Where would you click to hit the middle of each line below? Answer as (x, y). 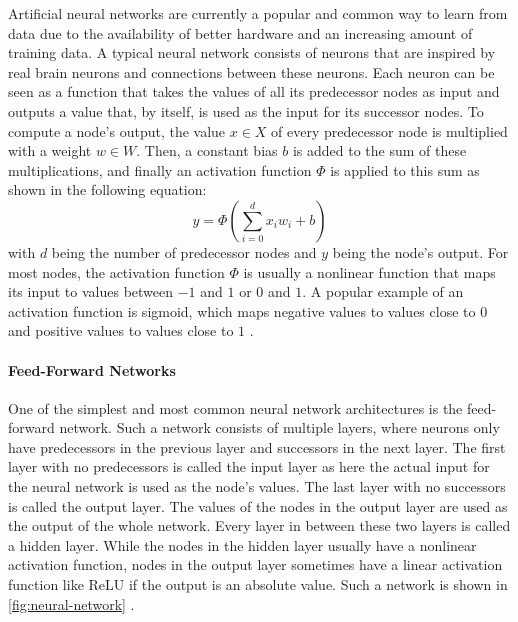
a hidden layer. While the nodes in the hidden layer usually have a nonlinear (242, 544)
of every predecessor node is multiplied (389, 130)
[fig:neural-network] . (71, 603)
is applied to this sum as (405, 169)
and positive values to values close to (121, 330)
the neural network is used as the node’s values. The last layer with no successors (257, 486)
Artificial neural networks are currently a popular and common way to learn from (258, 13)
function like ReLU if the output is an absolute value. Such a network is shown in (258, 584)
